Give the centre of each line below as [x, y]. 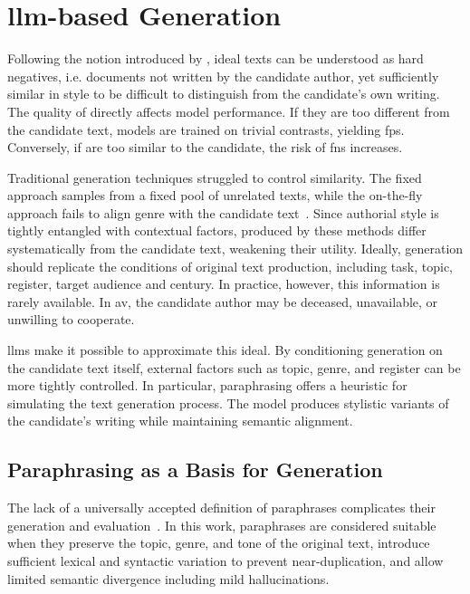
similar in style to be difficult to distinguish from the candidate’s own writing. [224, 94]
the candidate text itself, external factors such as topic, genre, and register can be [234, 367]
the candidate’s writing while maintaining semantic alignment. [180, 421]
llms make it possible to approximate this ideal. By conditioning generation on [225, 350]
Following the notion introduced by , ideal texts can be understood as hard [216, 58]
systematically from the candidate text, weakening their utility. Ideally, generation [235, 249]
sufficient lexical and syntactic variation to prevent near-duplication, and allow [225, 560]
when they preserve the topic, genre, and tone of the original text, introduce [219, 543]
